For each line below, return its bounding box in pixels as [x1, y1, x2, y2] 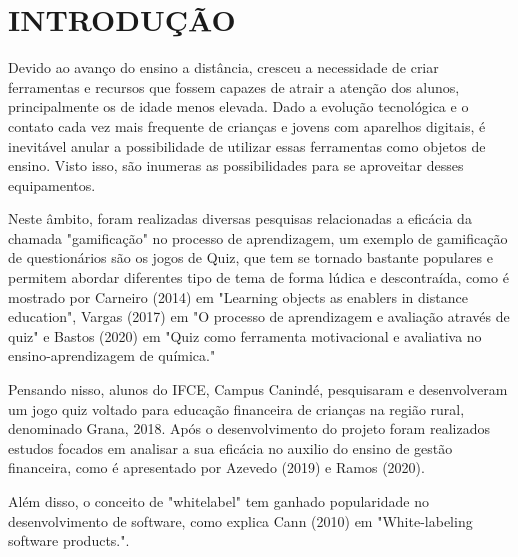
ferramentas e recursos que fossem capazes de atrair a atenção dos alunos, [8, 76, 460, 97]
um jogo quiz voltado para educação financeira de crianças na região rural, [8, 398, 465, 419]
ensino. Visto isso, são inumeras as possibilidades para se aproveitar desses [8, 155, 464, 176]
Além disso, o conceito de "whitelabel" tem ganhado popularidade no [8, 491, 429, 511]
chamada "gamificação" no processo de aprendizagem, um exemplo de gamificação [8, 227, 508, 248]
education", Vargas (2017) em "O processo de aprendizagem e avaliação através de [8, 306, 510, 327]
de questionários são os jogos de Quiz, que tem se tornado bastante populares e [8, 247, 493, 268]
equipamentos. [8, 174, 96, 195]
